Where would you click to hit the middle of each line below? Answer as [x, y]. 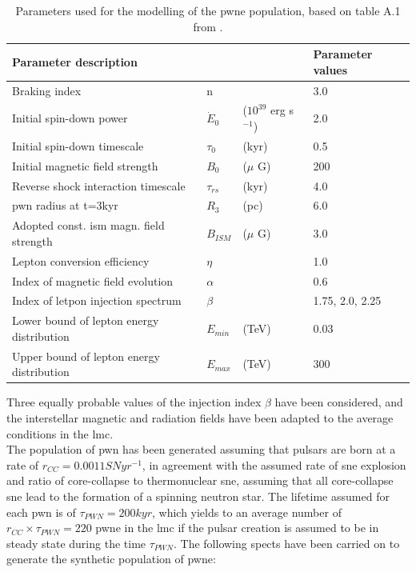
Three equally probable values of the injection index [134, 402]
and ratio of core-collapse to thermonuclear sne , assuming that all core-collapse [200, 480]
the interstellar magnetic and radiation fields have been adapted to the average [200, 417]
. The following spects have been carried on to [287, 543]
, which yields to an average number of [246, 512]
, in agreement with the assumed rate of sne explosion [274, 464]
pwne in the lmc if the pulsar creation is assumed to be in [237, 528]
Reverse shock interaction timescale [99, 185]
